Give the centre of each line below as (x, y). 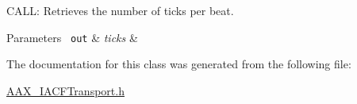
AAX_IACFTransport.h (65, 90)
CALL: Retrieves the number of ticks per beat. (120, 10)
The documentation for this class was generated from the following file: (179, 64)
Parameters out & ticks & (72, 37)
